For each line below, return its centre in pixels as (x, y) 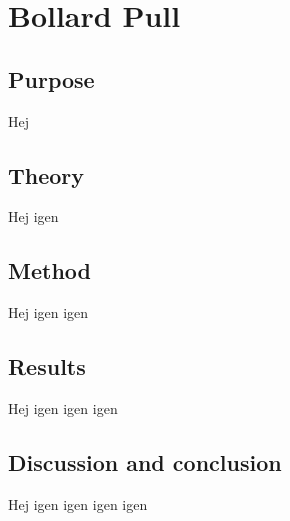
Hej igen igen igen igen (78, 503)
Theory (46, 174)
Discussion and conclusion (145, 461)
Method (49, 270)
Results (47, 366)
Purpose (51, 78)
